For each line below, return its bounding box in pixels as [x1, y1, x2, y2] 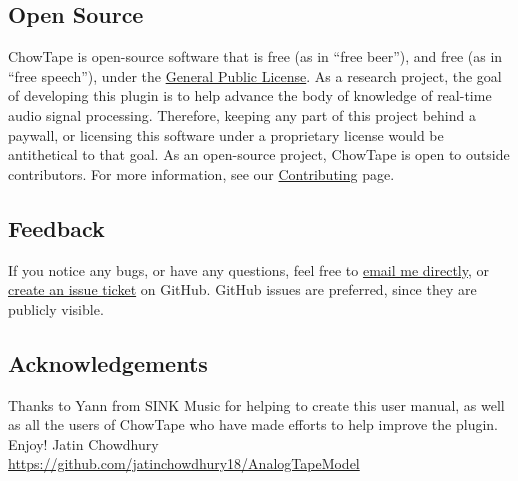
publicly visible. [8, 298, 104, 319]
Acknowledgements [8, 347, 208, 378]
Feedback [8, 212, 105, 243]
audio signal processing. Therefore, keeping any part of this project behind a [8, 104, 476, 125]
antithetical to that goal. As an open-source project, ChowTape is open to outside [8, 144, 510, 165]
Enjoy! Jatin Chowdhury [8, 433, 159, 454]
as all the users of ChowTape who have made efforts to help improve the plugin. [8, 414, 498, 435]
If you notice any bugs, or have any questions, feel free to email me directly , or [8, 259, 490, 280]
